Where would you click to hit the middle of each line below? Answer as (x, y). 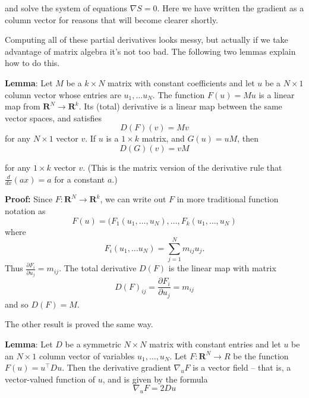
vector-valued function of (50, 379)
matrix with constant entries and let (215, 344)
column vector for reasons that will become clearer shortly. (112, 19)
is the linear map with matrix (222, 268)
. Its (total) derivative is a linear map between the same (180, 106)
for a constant (80, 179)
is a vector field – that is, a (242, 367)
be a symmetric (93, 344)
